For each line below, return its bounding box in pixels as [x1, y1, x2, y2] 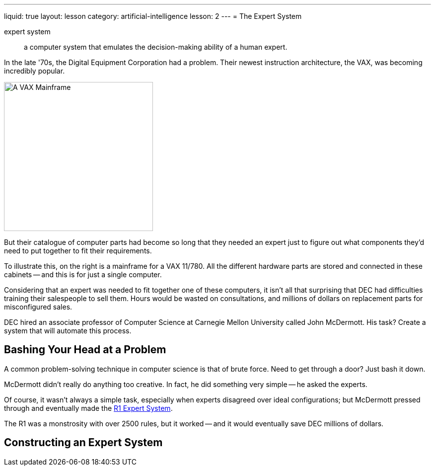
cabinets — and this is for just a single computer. [4, 270, 162, 279]
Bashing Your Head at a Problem [4, 343, 166, 356]
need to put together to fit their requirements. [4, 246, 152, 255]
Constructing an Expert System [4, 436, 163, 449]
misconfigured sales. [4, 303, 72, 311]
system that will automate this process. [4, 326, 132, 335]
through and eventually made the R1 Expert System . [4, 403, 173, 412]
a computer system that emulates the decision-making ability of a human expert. [24, 43, 288, 51]
